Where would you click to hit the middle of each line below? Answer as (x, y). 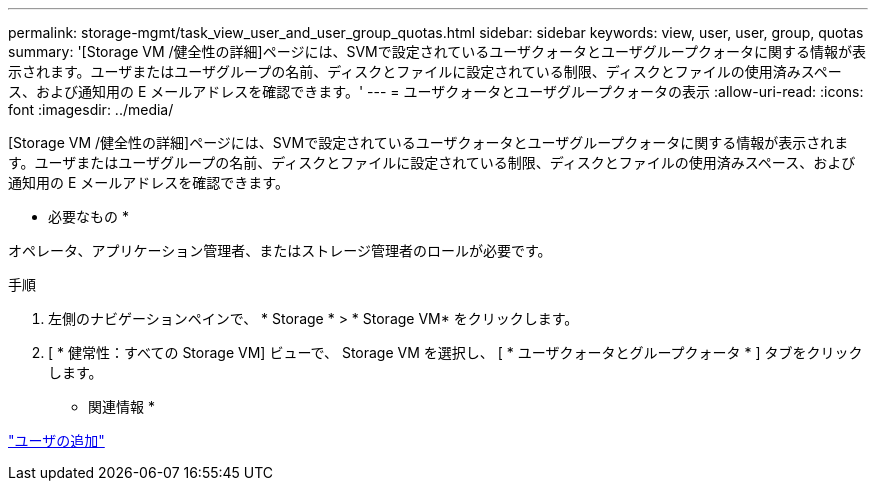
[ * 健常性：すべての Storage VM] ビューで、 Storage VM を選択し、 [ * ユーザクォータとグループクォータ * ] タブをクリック (455, 352)
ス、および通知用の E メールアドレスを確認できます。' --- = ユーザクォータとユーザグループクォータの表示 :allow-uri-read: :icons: (436, 91)
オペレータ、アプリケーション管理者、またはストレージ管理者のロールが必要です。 (280, 250)
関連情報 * (121, 406)
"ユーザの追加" (56, 440)
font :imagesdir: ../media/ (91, 109)
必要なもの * (88, 216)
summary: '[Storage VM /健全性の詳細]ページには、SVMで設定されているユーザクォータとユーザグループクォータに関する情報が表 (437, 51)
